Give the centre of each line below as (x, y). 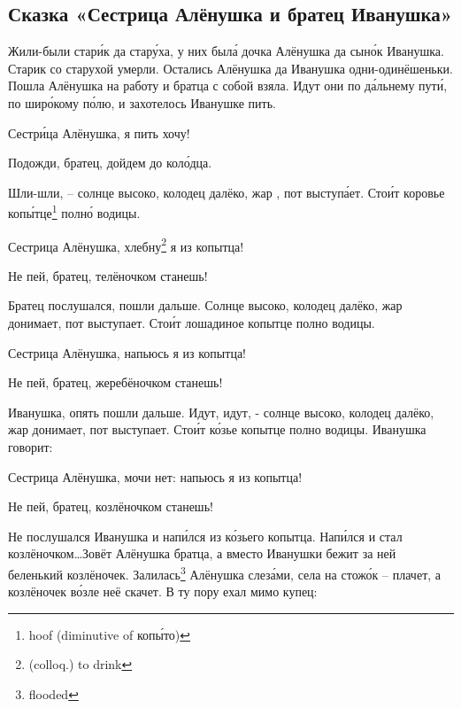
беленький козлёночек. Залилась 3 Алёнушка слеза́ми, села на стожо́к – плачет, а (225, 572)
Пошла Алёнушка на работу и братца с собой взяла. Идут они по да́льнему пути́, (228, 86)
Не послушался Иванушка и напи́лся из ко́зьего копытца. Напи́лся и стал (205, 536)
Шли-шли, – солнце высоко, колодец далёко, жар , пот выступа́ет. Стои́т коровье (227, 192)
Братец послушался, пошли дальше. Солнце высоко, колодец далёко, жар (205, 305)
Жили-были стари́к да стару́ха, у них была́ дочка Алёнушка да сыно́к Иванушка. (226, 51)
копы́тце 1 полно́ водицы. (74, 212)
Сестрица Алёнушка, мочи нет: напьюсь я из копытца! (155, 476)
